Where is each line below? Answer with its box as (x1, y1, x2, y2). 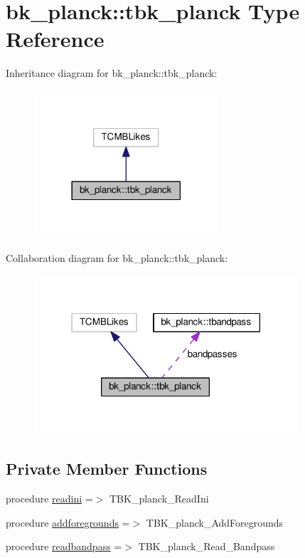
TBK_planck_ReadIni (109, 491, 209, 506)
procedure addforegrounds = (6, 515, 130, 530)
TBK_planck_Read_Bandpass (138, 539, 275, 554)
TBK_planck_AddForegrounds (146, 515, 284, 530)
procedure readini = (6, 491, 93, 506)
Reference (6, 24, 105, 53)
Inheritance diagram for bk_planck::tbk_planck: (6, 65, 218, 80)
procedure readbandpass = (6, 539, 122, 554)
